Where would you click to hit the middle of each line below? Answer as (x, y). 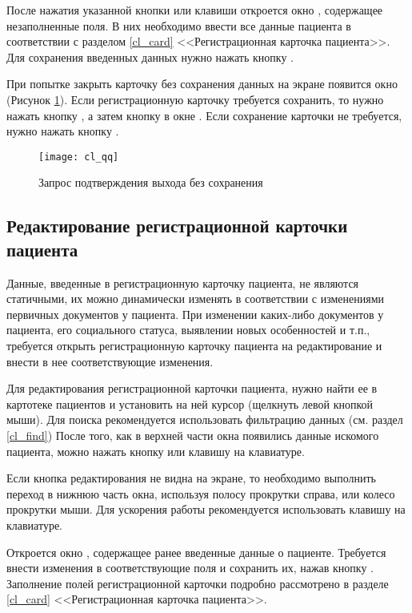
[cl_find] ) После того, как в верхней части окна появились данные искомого (193, 435)
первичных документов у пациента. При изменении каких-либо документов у (195, 314)
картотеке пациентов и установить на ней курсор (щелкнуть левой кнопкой (190, 403)
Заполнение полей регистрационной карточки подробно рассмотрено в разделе (198, 583)
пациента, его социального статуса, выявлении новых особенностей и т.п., (188, 330)
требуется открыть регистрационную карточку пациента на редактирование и (194, 345)
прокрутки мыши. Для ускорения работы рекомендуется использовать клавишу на (206, 509)
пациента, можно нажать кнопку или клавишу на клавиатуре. (156, 451)
